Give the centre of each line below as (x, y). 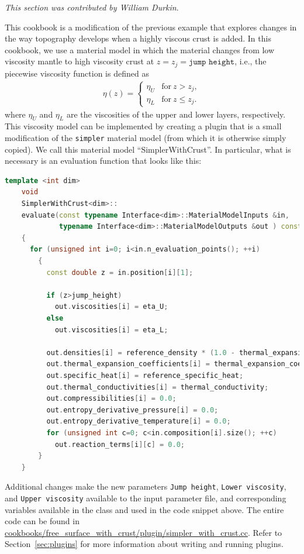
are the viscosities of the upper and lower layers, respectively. (176, 114)
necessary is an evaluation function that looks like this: (103, 161)
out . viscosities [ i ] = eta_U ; (111, 307)
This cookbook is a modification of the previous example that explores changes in (151, 27)
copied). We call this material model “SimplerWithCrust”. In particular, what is (148, 149)
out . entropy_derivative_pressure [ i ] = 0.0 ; (132, 410)
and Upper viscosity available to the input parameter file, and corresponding (146, 498)
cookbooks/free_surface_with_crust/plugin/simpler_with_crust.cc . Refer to (144, 532)
